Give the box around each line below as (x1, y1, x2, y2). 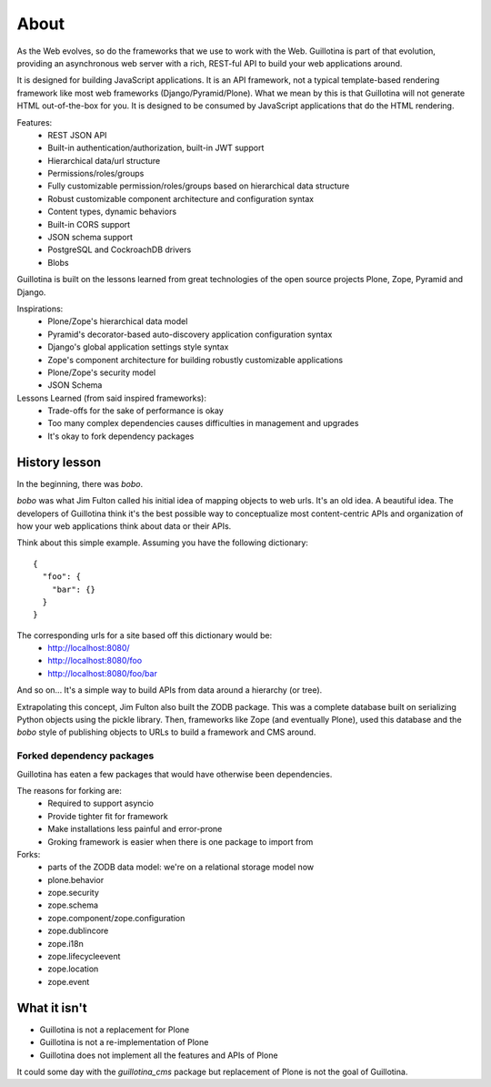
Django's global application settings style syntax (47, 341, 229, 352)
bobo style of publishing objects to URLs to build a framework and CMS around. (16, 726, 316, 737)
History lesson (16, 454, 102, 470)
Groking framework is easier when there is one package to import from (47, 836, 314, 847)
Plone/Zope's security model (47, 367, 156, 378)
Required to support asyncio (47, 797, 155, 809)
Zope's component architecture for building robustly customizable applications (47, 354, 344, 365)
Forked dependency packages (16, 749, 155, 762)
